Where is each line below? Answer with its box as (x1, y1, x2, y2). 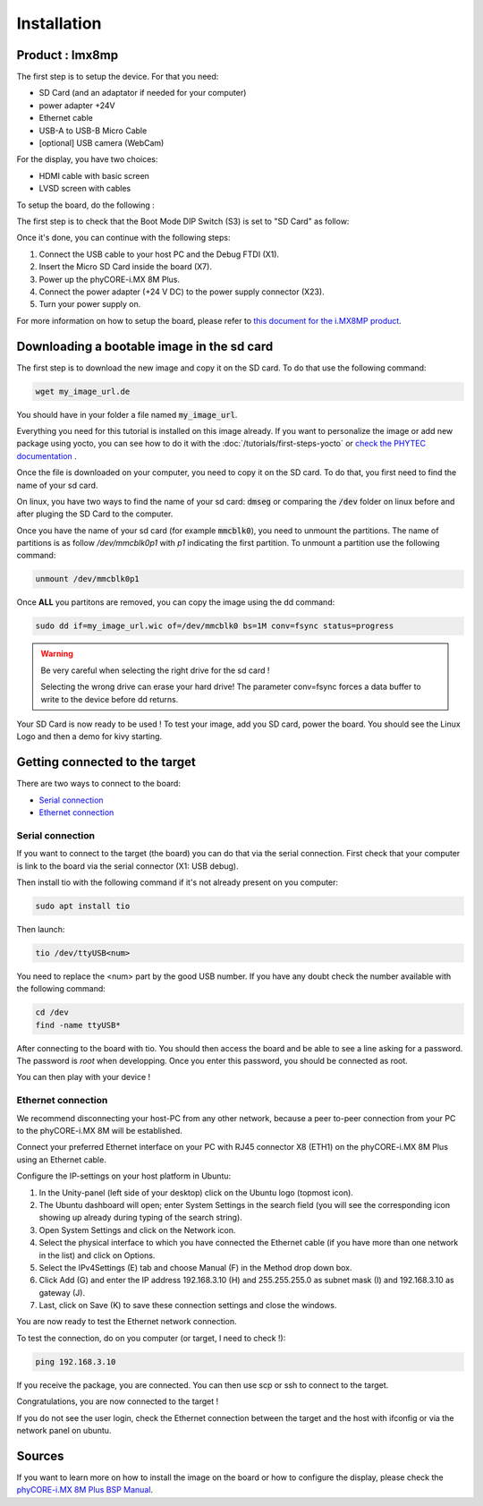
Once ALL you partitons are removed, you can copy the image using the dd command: (16, 597, 335, 608)
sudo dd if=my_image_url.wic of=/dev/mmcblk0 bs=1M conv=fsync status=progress (35, 621, 394, 631)
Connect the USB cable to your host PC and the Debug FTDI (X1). (38, 249, 280, 260)
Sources (16, 1448, 64, 1463)
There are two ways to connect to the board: (16, 779, 181, 789)
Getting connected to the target (16, 754, 197, 770)
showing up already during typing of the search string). (38, 1212, 243, 1223)
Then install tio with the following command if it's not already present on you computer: (16, 877, 339, 888)
